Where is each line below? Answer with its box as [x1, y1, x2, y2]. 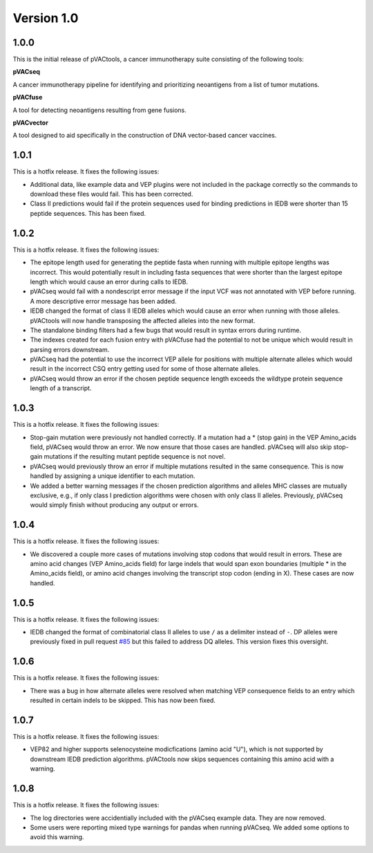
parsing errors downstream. [30, 345, 110, 354]
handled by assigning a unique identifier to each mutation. [30, 472, 196, 480]
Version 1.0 [12, 10, 79, 26]
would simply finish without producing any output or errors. [30, 501, 200, 509]
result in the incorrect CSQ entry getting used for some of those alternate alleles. [30, 365, 260, 373]
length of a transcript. [30, 384, 92, 392]
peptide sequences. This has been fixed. [30, 209, 146, 217]
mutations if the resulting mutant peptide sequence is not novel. [44, 452, 226, 461]
